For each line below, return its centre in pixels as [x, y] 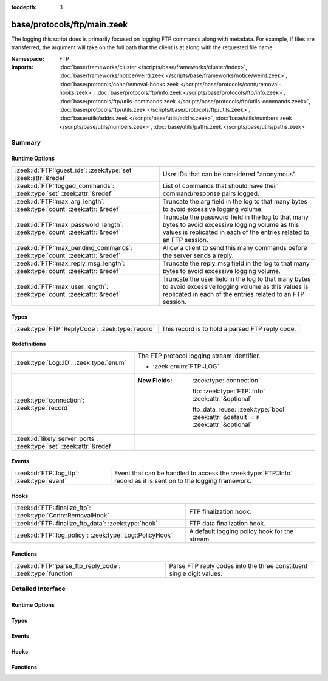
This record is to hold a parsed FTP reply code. [229, 328]
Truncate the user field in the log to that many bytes [237, 278]
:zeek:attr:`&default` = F [226, 417]
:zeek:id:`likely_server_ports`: [56, 438]
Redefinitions [29, 344]
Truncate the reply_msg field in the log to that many [236, 263]
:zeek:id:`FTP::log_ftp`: [47, 473]
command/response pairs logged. [211, 193]
